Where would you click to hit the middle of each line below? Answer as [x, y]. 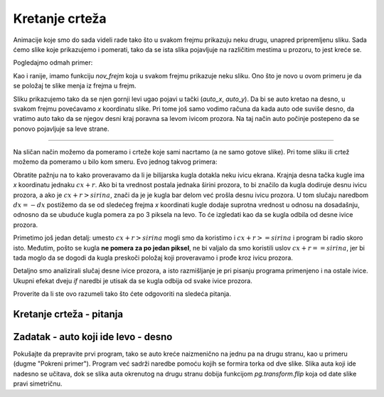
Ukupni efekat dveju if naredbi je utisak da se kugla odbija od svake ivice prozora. [133, 280]
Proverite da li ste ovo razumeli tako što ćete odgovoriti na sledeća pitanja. [122, 294]
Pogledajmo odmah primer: [53, 63]
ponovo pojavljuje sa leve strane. [61, 129]
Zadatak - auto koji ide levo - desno [93, 337]
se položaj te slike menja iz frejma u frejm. [75, 86]
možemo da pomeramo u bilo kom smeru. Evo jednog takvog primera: [115, 162]
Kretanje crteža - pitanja [68, 314]
